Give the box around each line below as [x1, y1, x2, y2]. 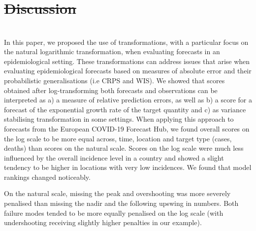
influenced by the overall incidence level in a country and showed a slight [4, 152, 224, 163]
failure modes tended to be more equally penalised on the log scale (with [4, 207, 224, 218]
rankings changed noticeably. [4, 171, 91, 182]
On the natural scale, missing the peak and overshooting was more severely [4, 188, 231, 198]
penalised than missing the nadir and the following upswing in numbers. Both [4, 198, 239, 208]
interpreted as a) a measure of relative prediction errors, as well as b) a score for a [4, 95, 253, 105]
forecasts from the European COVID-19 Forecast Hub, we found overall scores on [4, 123, 250, 133]
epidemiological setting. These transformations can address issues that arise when [4, 56, 250, 66]
